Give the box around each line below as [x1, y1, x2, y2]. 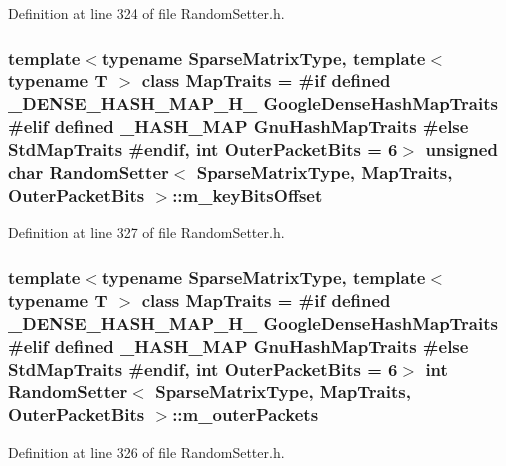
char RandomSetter [8, 160, 169, 185]
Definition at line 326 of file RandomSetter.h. [8, 441, 285, 462]
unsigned [425, 137, 498, 162]
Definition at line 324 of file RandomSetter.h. [8, 3, 285, 23]
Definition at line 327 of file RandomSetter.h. [8, 222, 285, 243]
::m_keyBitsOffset [172, 183, 323, 208]
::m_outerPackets [172, 402, 319, 427]
